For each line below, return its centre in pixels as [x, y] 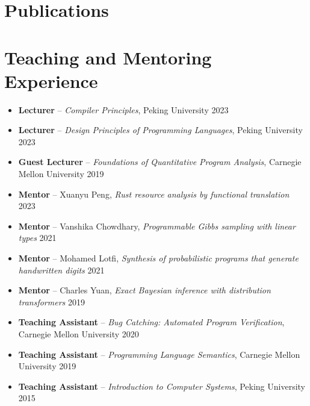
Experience [51, 80]
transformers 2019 [51, 301]
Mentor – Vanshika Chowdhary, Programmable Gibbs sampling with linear [157, 226]
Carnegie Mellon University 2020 [79, 334]
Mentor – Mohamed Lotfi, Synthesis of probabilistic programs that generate [158, 258]
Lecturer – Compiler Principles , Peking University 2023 [123, 109]
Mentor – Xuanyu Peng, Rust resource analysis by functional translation [154, 194]
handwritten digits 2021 [61, 270]
